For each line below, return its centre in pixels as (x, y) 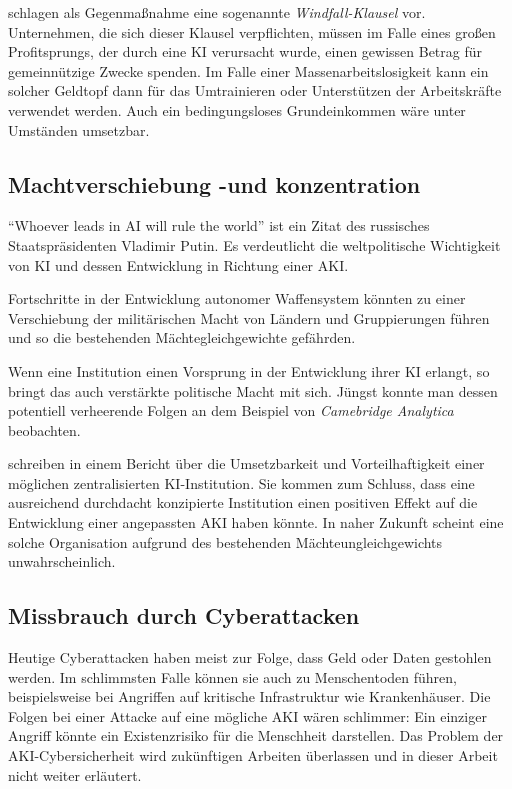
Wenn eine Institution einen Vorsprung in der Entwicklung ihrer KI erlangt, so (249, 370)
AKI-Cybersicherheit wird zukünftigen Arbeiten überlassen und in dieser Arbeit (253, 755)
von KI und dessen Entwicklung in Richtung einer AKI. (178, 264)
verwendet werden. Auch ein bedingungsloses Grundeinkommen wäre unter (237, 109)
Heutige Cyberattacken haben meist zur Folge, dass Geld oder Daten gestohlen (250, 657)
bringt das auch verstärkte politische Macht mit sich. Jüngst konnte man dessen (253, 390)
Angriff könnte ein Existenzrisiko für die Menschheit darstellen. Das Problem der (256, 735)
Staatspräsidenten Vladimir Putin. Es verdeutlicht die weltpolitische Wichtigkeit (254, 244)
